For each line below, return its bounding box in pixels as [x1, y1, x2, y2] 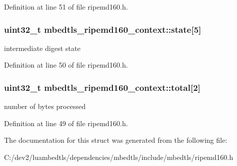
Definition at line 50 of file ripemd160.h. [4, 60, 128, 70]
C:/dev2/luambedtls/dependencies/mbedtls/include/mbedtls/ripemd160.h [4, 152, 233, 162]
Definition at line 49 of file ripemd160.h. [4, 118, 128, 128]
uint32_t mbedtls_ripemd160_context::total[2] [4, 81, 201, 93]
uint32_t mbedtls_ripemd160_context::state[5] [4, 23, 202, 35]
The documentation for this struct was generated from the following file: [4, 135, 227, 145]
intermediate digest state [4, 42, 81, 53]
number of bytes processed [4, 101, 86, 112]
